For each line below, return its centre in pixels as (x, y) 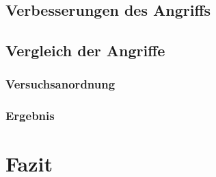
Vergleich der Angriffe (85, 50)
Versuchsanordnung (60, 84)
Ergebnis (30, 116)
